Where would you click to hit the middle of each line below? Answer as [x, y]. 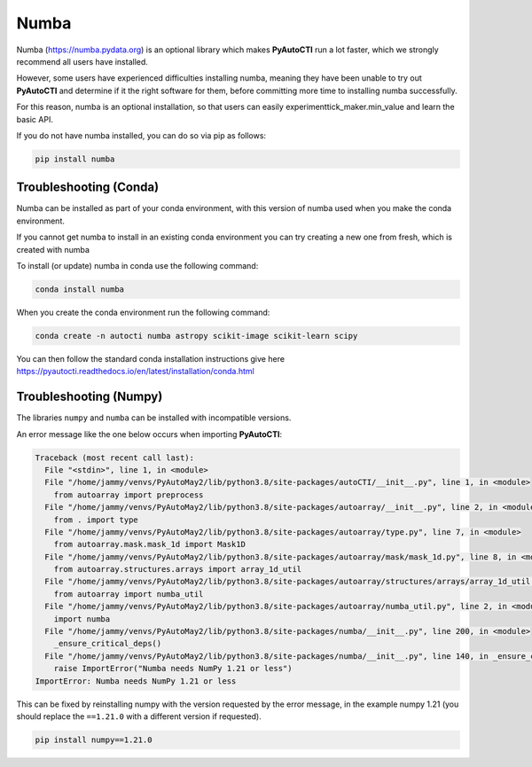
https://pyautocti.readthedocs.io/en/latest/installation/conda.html [135, 372]
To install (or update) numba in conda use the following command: [137, 265]
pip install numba [75, 159]
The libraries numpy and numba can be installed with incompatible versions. [154, 418]
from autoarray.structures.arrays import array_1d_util [178, 569]
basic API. [35, 119]
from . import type [96, 520]
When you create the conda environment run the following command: [143, 312]
